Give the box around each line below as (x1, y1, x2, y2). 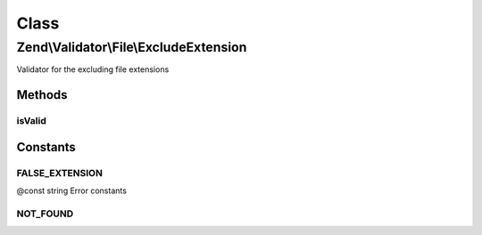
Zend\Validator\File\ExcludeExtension (16, 39, 247, 55)
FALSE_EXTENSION (16, 166, 103, 179)
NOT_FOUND (16, 207, 74, 220)
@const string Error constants (16, 185, 127, 196)
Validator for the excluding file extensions (16, 64, 170, 75)
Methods (16, 87, 68, 102)
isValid (16, 115, 46, 127)
